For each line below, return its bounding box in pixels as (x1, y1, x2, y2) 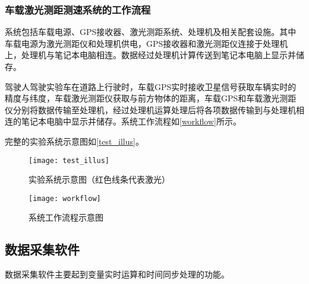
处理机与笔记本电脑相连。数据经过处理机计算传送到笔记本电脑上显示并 (21, 49, 296, 61)
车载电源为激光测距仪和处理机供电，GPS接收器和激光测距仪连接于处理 (5, 37, 280, 49)
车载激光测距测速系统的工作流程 (5, 2, 151, 17)
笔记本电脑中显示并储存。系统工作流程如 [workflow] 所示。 (21, 115, 241, 127)
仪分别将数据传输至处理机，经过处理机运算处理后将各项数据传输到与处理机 (5, 103, 296, 116)
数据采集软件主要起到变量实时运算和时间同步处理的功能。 (5, 268, 229, 280)
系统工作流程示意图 (29, 211, 103, 224)
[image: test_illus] (29, 156, 110, 165)
